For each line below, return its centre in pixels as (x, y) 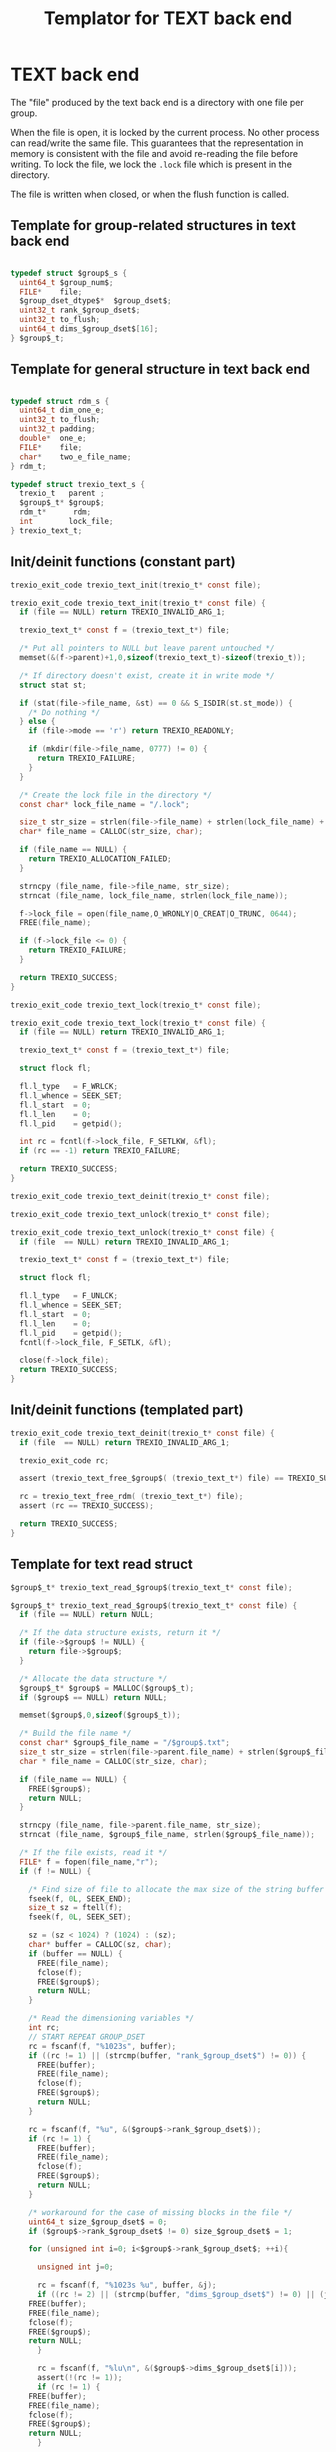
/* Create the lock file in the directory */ (116, 795)
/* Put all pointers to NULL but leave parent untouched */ (147, 648)
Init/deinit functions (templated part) (127, 1410)
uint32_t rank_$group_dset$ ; (80, 310)
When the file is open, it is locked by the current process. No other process (165, 132)
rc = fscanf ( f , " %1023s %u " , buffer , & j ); (126, 2285)
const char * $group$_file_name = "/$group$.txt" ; (124, 1743)
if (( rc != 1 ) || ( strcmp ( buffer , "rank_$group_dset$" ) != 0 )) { (167, 2055)
